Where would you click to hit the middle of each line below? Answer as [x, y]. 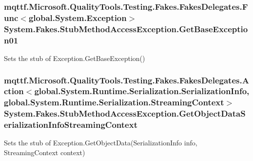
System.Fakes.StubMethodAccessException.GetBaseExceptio [126, 29]
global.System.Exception [78, 17]
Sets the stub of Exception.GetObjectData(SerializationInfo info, [101, 143]
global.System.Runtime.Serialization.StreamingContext [114, 102]
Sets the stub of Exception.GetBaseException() [75, 58]
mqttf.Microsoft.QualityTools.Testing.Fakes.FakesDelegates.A [126, 80]
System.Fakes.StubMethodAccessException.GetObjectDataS [125, 113]
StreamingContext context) [45, 152]
